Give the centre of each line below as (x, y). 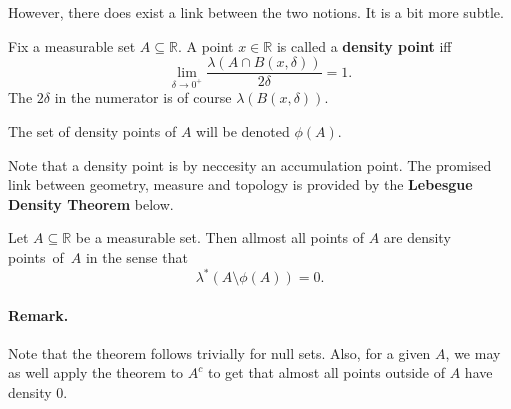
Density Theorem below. (91, 203)
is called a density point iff (364, 45)
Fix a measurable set (72, 45)
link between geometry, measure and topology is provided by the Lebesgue (240, 184)
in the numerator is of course (143, 97)
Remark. (38, 314)
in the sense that (136, 257)
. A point (205, 45)
